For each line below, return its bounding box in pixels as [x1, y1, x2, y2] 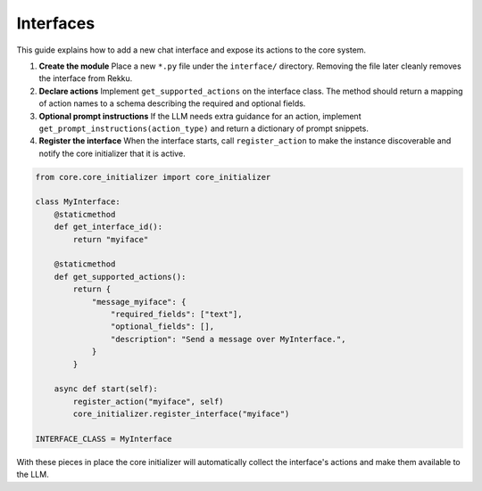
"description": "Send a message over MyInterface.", [110, 334, 346, 344]
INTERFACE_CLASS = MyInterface [35, 433, 173, 444]
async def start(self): [54, 384, 158, 394]
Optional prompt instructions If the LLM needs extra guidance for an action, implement [38, 110, 361, 121]
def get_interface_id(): [54, 222, 163, 232]
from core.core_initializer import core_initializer [35, 172, 271, 182]
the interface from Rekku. [38, 73, 133, 84]
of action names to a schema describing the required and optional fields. [38, 98, 306, 109]
